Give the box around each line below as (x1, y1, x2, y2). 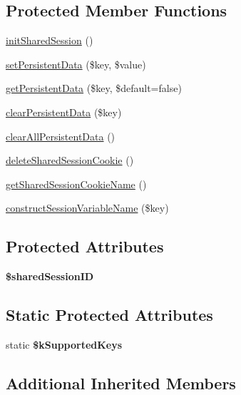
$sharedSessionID (6, 269, 94, 284)
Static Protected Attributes (6, 304, 213, 326)
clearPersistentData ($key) (6, 104, 122, 119)
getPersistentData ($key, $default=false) (6, 81, 182, 96)
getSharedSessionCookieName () (6, 176, 147, 191)
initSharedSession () (6, 33, 93, 48)
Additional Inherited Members (6, 371, 236, 394)
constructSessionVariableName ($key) (6, 200, 169, 215)
